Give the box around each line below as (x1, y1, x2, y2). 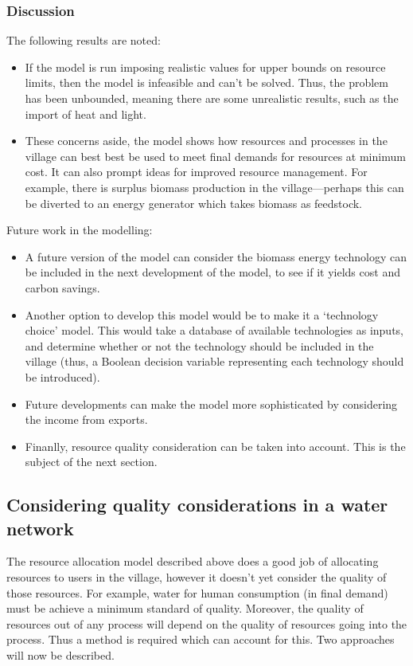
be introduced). (25, 368, 100, 385)
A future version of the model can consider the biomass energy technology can (25, 248, 407, 264)
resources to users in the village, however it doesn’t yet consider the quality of (6, 569, 387, 586)
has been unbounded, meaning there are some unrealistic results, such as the (25, 90, 399, 106)
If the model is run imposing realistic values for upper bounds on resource (25, 58, 386, 75)
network (6, 515, 74, 540)
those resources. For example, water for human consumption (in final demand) (6, 584, 388, 601)
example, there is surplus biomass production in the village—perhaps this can (25, 178, 404, 195)
